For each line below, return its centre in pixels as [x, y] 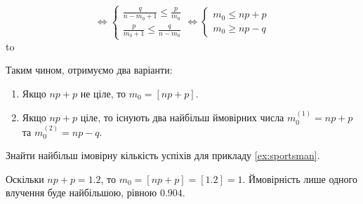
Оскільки [25, 178]
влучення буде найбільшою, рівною [81, 192]
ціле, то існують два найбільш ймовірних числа [182, 117]
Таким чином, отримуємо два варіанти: [89, 70]
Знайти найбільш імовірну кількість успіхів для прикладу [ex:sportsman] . [163, 155]
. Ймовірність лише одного [300, 178]
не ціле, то [103, 93]
